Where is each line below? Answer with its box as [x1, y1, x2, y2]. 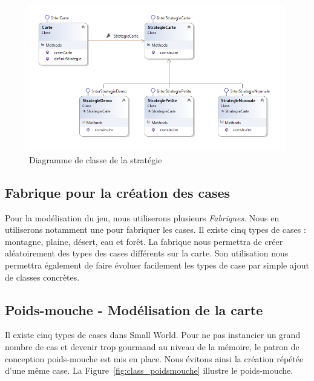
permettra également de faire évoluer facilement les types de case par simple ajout [5, 259, 309, 272]
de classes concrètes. [5, 270, 80, 283]
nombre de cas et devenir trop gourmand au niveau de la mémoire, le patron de [5, 340, 299, 353]
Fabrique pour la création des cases [5, 183, 231, 201]
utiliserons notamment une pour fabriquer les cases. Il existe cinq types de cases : [5, 223, 306, 236]
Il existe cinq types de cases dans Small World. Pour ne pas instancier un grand [5, 328, 301, 341]
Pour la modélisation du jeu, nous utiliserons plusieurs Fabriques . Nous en [5, 211, 280, 224]
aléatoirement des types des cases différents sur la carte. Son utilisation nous [5, 247, 289, 259]
